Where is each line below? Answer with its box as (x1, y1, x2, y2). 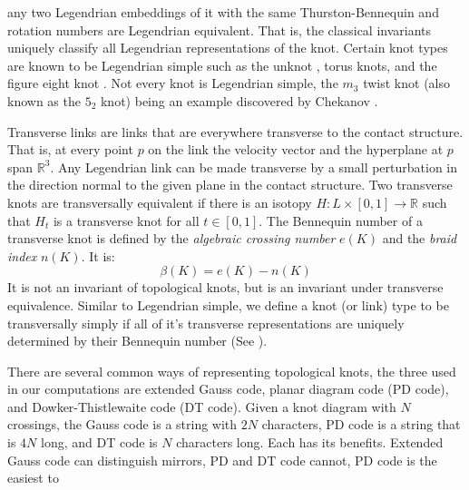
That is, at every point (7, 140, 133, 159)
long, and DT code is (40, 433, 158, 452)
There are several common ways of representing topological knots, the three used (7, 361, 456, 380)
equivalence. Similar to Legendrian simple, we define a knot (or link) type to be (7, 295, 449, 314)
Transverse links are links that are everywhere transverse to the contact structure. (7, 122, 464, 141)
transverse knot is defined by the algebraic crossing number (7, 229, 336, 248)
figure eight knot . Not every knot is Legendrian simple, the (7, 73, 338, 93)
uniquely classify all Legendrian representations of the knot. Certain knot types (7, 38, 448, 57)
